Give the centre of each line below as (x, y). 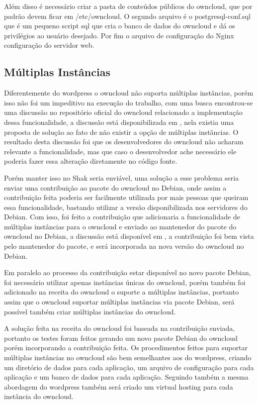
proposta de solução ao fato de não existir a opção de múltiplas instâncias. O (121, 132)
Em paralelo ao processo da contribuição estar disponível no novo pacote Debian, (128, 272)
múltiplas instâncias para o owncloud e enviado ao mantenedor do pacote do (120, 226)
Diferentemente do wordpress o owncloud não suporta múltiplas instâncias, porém (129, 93)
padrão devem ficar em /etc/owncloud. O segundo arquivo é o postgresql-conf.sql (127, 16)
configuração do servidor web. (49, 45)
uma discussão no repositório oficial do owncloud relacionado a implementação (123, 112)
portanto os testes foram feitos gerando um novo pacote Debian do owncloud (121, 338)
